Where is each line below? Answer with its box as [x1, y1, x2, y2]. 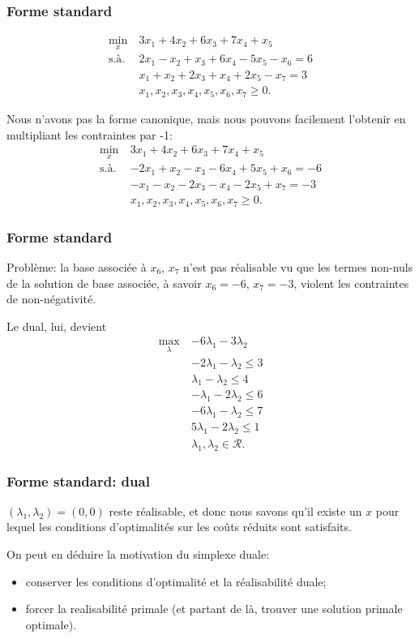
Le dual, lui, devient [6, 317, 107, 334]
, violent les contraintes [293, 274, 409, 291]
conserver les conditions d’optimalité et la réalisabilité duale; [25, 573, 327, 590]
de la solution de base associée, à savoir [6, 274, 202, 291]
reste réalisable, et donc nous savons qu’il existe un [109, 502, 362, 519]
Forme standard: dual [6, 470, 150, 491]
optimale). [25, 615, 77, 633]
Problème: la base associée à [6, 259, 147, 276]
